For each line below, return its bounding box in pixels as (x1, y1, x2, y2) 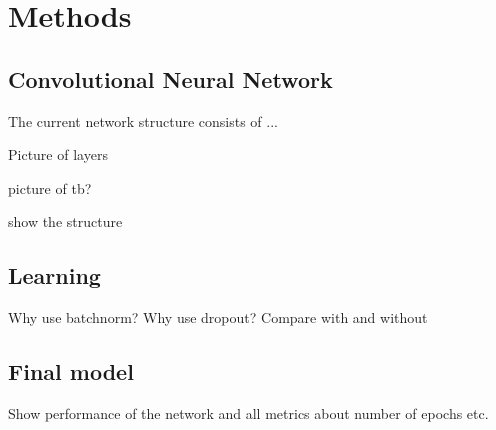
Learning (8, 260, 101, 291)
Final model (8, 356, 134, 387)
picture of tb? (8, 177, 92, 198)
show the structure (8, 211, 123, 232)
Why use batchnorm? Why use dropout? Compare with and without (8, 307, 428, 328)
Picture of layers (8, 144, 108, 165)
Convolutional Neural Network (8, 63, 333, 94)
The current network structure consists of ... (8, 110, 278, 131)
